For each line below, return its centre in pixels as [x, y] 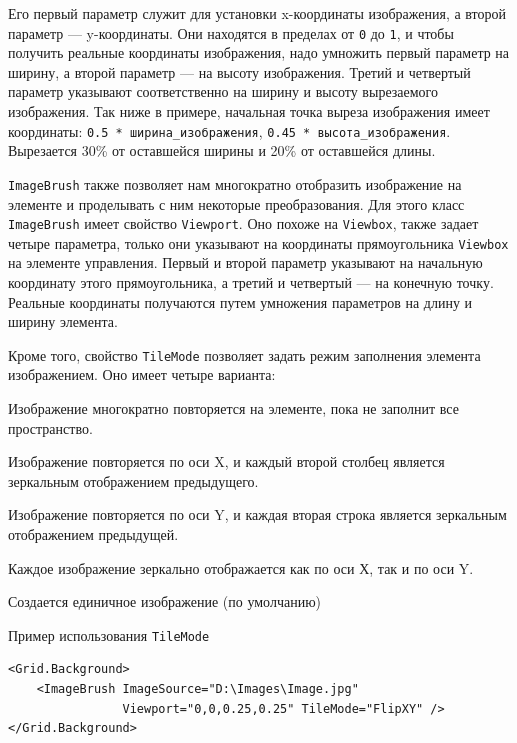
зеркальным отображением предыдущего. [133, 480]
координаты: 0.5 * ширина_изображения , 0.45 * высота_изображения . [229, 130]
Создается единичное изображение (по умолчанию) [165, 601]
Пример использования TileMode [109, 634]
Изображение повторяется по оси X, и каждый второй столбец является [226, 461]
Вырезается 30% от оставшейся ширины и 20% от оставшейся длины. [222, 150]
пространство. [50, 427]
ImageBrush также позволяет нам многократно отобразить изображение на [235, 183]
